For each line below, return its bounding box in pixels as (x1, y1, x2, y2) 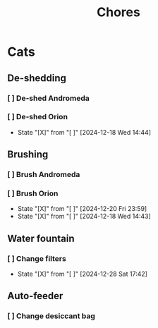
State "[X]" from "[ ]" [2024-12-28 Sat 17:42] (17, 269, 148, 279)
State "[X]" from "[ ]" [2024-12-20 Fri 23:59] (17, 205, 147, 213)
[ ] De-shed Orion (7, 112, 68, 122)
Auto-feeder (7, 290, 63, 302)
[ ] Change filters (7, 253, 67, 263)
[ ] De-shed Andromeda (7, 93, 90, 103)
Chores (96, 4, 141, 20)
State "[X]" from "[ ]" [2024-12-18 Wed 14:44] (17, 128, 152, 136)
